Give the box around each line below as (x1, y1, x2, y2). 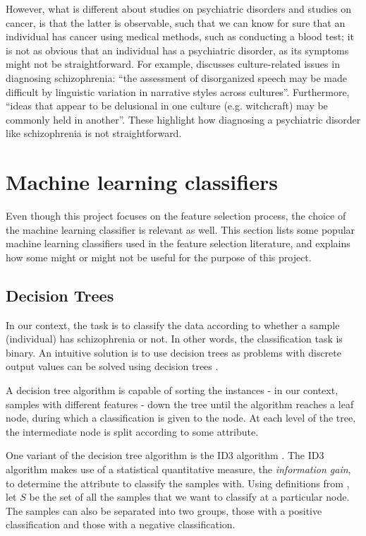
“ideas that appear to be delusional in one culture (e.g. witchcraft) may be (6, 98, 328, 113)
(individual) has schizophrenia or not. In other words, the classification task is (6, 331, 343, 346)
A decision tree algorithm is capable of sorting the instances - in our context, (6, 383, 338, 398)
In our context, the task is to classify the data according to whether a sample (6, 317, 340, 332)
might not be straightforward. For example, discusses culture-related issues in (6, 56, 340, 71)
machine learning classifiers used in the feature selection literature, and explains (6, 236, 350, 251)
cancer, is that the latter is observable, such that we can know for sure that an (6, 15, 346, 30)
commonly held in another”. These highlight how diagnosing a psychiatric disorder (6, 112, 361, 126)
